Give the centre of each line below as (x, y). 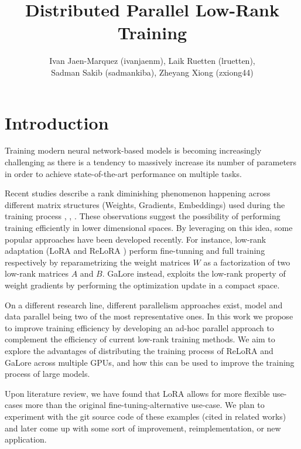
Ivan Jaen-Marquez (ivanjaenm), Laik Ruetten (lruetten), (152, 61)
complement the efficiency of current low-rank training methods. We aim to (140, 339)
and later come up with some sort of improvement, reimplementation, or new (143, 428)
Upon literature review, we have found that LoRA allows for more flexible (137, 393)
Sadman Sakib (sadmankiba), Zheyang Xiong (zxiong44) (152, 72)
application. (26, 439)
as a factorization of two (247, 262)
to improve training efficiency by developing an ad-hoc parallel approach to (139, 327)
